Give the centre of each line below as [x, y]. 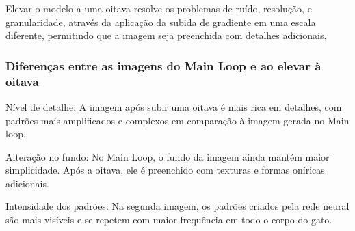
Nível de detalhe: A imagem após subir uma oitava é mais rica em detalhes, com [174, 106]
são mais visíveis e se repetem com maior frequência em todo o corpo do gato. [169, 220]
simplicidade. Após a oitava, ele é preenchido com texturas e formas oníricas [165, 170]
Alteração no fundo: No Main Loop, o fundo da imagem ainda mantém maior [168, 156]
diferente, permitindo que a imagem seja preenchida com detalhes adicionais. [166, 35]
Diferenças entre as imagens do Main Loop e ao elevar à [163, 65]
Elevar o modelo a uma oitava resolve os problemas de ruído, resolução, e [159, 8]
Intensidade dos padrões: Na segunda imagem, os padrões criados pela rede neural [177, 206]
